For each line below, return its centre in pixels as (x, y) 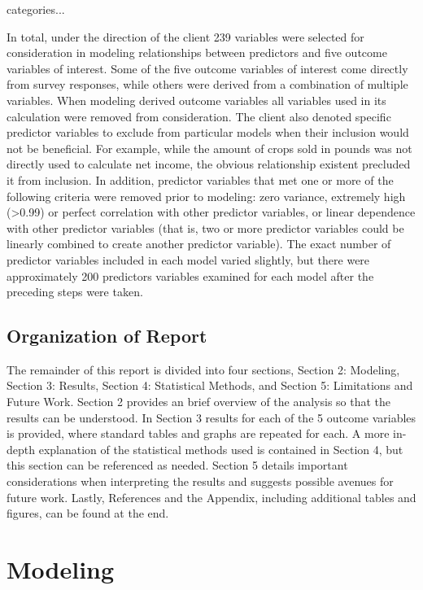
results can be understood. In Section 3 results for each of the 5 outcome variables (211, 417)
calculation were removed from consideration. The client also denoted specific (199, 116)
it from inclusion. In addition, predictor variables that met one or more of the (200, 179)
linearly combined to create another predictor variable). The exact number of (199, 244)
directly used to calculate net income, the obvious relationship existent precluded (209, 164)
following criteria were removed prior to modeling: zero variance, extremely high (206, 196)
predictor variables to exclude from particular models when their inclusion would (208, 132)
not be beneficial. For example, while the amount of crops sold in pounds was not (209, 148)
